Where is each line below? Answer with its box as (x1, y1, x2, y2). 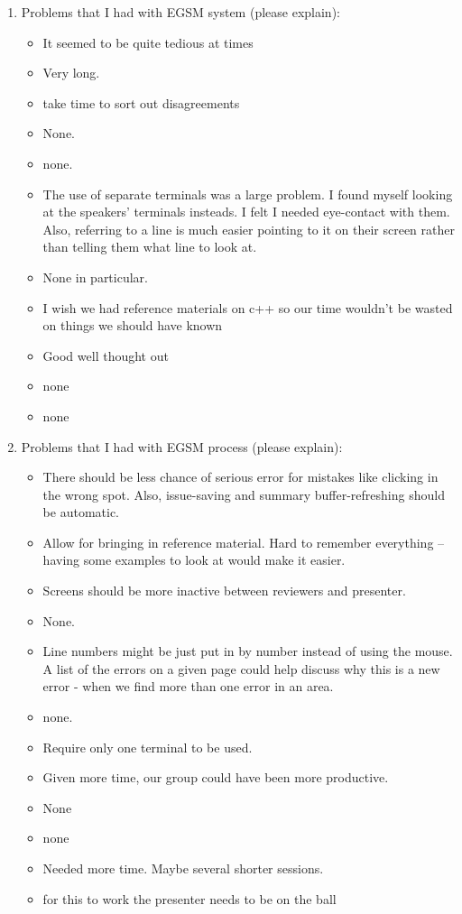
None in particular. (42, 267, 148, 286)
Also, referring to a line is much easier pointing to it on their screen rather (42, 219, 455, 238)
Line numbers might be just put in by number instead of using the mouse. (42, 642, 453, 660)
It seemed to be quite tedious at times (42, 32, 254, 51)
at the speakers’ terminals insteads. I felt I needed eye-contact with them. (42, 202, 450, 221)
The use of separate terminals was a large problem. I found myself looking (42, 184, 453, 203)
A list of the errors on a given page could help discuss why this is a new (42, 659, 440, 678)
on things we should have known (42, 316, 223, 335)
